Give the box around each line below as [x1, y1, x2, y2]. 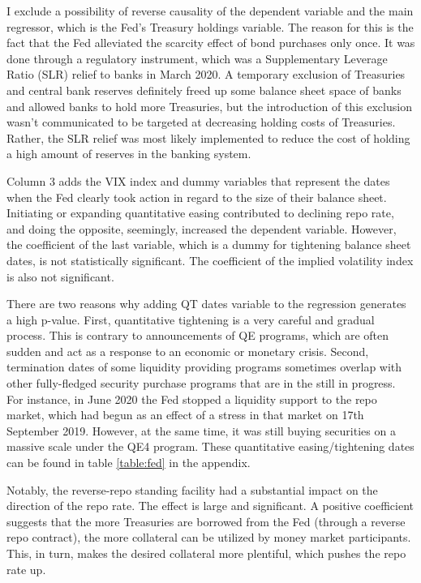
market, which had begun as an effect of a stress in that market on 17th [6, 406, 364, 423]
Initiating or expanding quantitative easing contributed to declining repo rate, [6, 204, 394, 221]
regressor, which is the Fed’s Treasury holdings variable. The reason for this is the [6, 18, 414, 35]
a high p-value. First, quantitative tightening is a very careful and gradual [6, 311, 375, 328]
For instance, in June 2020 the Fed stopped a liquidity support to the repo [6, 390, 377, 407]
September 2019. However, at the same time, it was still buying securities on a [6, 422, 396, 439]
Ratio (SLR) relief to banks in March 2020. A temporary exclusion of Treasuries [6, 66, 406, 83]
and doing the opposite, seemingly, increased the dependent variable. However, [6, 220, 397, 237]
